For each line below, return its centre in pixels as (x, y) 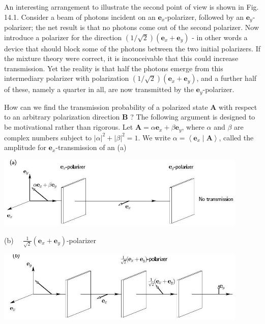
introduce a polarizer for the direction (63, 37)
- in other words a (220, 37)
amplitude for (25, 147)
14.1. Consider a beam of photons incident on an (80, 17)
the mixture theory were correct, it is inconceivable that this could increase (121, 58)
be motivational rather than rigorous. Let (69, 127)
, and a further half (227, 78)
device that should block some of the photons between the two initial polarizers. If (132, 48)
